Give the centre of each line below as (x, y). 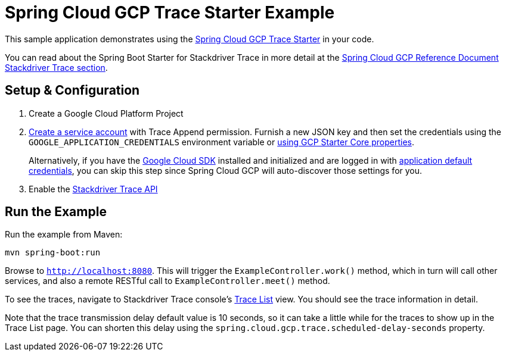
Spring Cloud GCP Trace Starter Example (170, 13)
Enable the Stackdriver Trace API (93, 189)
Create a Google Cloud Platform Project (106, 113)
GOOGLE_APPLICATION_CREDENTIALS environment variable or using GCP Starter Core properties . (221, 142)
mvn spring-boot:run (53, 253)
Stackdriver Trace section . (56, 67)
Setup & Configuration (72, 90)
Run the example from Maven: (64, 235)
